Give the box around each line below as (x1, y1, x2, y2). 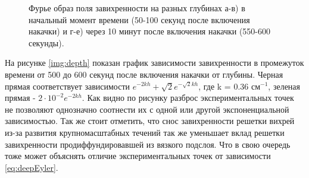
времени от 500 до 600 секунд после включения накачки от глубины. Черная (5, 68, 283, 80)
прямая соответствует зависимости (5, 80, 130, 92)
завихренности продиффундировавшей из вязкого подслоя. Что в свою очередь (5, 138, 291, 150)
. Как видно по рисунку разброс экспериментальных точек (82, 91, 294, 104)
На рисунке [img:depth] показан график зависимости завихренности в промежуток (5, 56, 304, 69)
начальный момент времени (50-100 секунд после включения (29, 13, 250, 26)
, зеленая (268, 80, 300, 92)
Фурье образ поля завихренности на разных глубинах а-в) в (29, 2, 245, 14)
